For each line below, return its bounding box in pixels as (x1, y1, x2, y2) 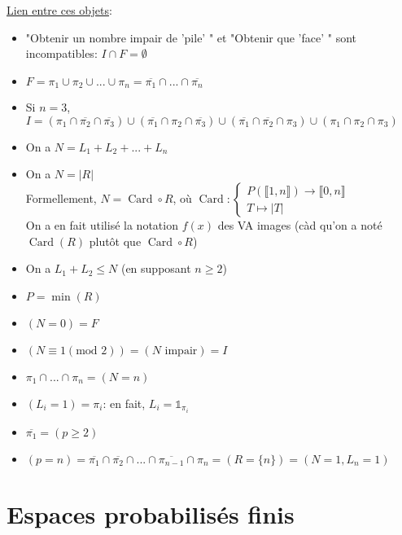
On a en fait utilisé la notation (25, 217, 178, 234)
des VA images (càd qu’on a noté (217, 217, 382, 234)
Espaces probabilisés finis (7, 498, 295, 531)
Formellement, (25, 190, 97, 207)
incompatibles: (25, 45, 98, 62)
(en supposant (120, 260, 191, 277)
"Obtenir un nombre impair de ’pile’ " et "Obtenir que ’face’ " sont (25, 29, 356, 46)
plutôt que (89, 232, 142, 249)
